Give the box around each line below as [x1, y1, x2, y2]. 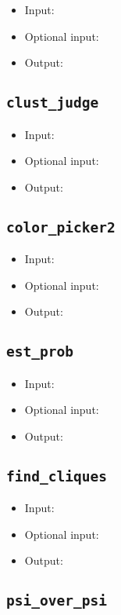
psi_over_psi [6, 592, 107, 610]
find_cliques [6, 467, 107, 485]
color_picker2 [6, 218, 116, 236]
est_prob [6, 343, 73, 361]
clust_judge [6, 94, 99, 112]
